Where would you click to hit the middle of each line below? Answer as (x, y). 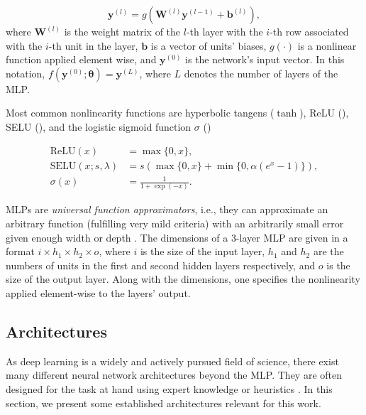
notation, (26, 73)
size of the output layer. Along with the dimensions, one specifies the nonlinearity (183, 279)
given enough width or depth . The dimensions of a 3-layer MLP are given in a (177, 237)
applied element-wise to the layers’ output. (98, 293)
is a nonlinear (327, 45)
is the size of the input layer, (203, 251)
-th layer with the (224, 31)
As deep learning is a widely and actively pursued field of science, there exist (172, 361)
